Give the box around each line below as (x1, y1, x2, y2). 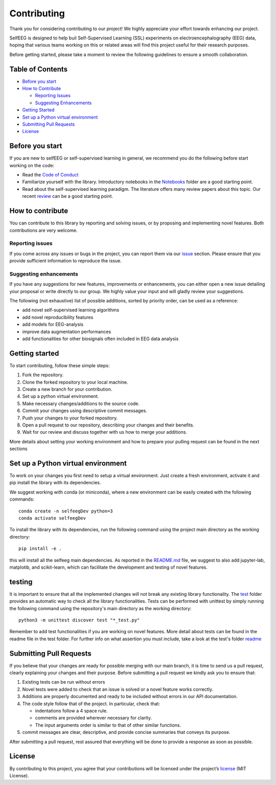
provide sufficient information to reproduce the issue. (9, 258, 122, 264)
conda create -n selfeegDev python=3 (18, 508, 113, 514)
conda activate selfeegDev (18, 515, 86, 521)
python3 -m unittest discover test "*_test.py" (18, 617, 140, 623)
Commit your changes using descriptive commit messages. (22, 408, 148, 414)
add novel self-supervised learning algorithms (22, 307, 120, 313)
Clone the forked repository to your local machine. (22, 379, 128, 385)
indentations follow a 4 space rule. (35, 708, 108, 714)
